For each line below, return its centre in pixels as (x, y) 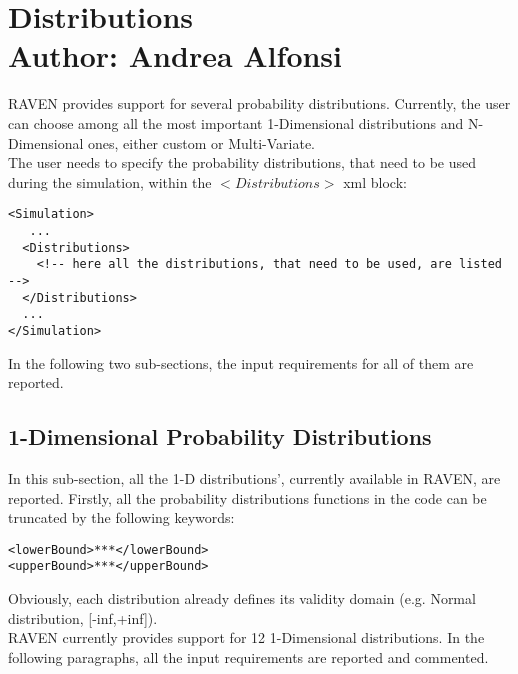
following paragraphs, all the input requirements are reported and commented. (248, 656)
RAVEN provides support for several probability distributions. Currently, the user (259, 103)
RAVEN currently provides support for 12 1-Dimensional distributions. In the (246, 637)
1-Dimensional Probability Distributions (220, 436)
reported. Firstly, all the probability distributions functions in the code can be (247, 497)
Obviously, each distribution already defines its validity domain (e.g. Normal (242, 598)
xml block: (375, 181)
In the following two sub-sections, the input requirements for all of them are (241, 362)
